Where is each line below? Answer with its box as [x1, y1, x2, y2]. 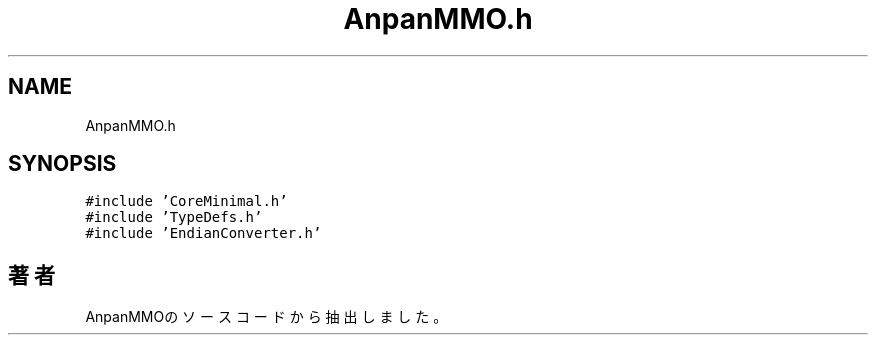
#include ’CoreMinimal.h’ [85, 193, 288, 210]
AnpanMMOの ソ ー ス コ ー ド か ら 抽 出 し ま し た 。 [85, 308, 448, 326]
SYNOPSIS [8, 151, 117, 177]
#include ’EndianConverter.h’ [85, 225, 322, 242]
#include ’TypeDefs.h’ [85, 209, 263, 226]
